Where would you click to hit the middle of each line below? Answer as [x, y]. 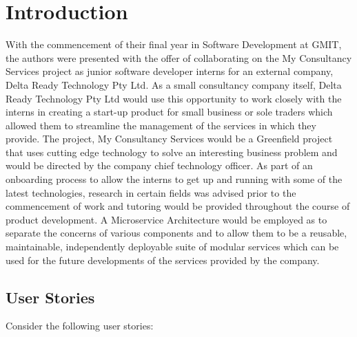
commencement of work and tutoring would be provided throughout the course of [178, 206]
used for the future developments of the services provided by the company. [163, 260]
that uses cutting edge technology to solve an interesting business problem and [172, 152]
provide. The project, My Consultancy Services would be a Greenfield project [169, 139]
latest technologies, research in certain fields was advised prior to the [151, 192]
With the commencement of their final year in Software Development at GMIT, [174, 44]
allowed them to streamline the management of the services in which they [161, 125]
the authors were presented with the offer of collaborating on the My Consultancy [179, 57]
